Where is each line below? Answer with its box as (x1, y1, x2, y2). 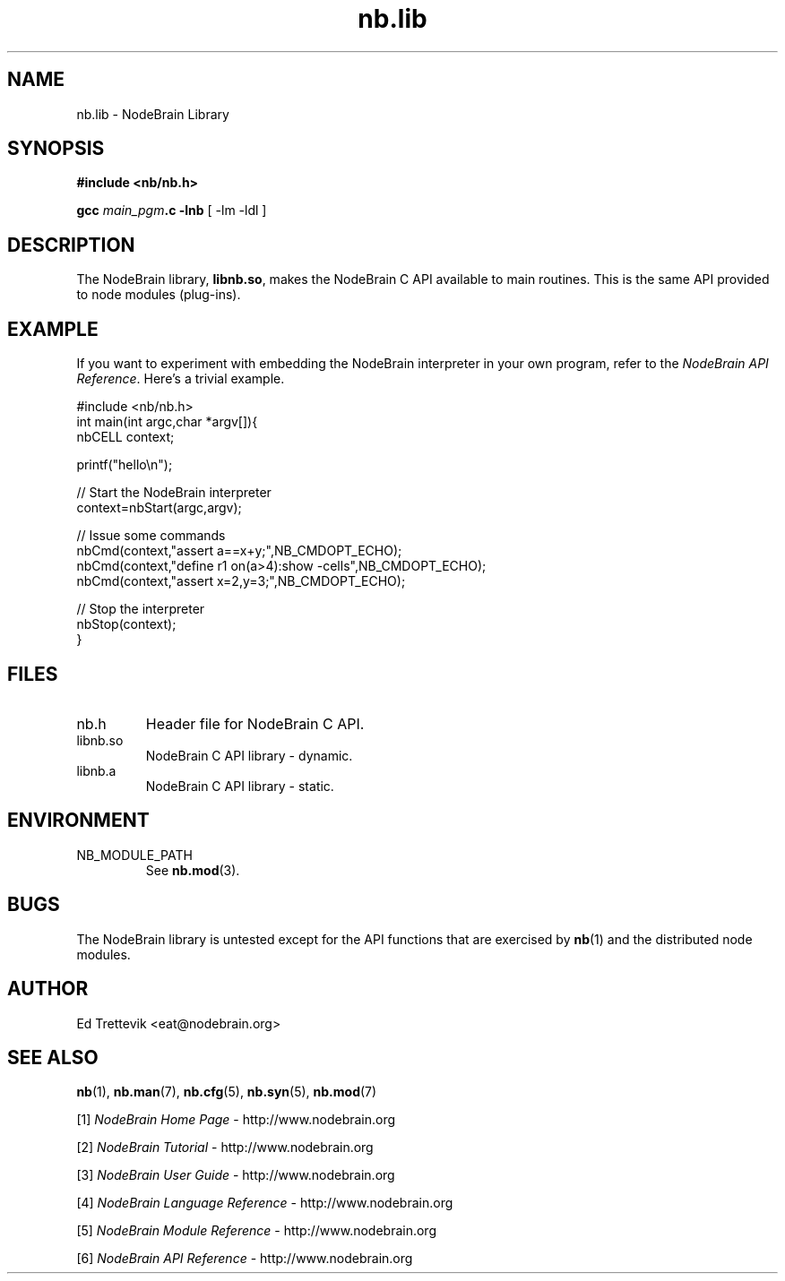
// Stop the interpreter (76, 601, 205, 617)
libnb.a (76, 762, 116, 778)
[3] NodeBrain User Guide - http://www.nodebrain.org (76, 1167, 395, 1183)
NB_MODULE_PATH (76, 847, 193, 863)
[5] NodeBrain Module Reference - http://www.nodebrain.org (76, 1223, 436, 1239)
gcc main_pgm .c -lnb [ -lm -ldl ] (76, 202, 267, 219)
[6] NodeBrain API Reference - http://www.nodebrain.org (76, 1251, 413, 1267)
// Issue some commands (76, 528, 226, 544)
